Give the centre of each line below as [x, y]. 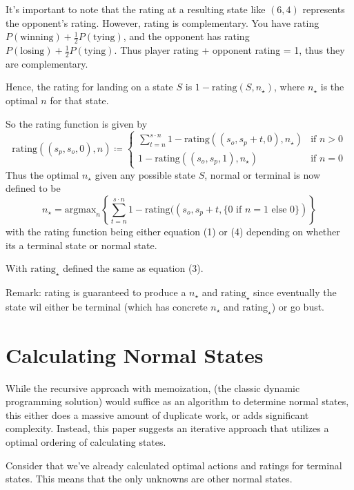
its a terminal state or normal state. [81, 245]
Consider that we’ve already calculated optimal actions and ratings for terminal [174, 465]
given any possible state [145, 174]
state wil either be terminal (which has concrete [107, 306]
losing [32, 51]
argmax [80, 209]
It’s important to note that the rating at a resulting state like [136, 9]
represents [324, 9]
